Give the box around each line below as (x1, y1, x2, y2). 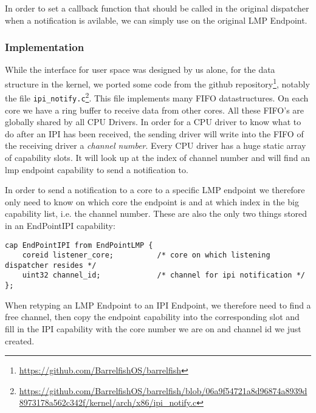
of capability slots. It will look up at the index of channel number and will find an (5, 151, 310, 163)
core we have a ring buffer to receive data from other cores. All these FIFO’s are (5, 103, 304, 116)
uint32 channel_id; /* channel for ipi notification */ (22, 271, 305, 280)
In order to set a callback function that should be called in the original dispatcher (5, 2, 309, 14)
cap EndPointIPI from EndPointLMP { (5, 241, 153, 250)
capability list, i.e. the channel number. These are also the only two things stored (5, 207, 307, 220)
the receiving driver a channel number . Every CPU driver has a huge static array (5, 139, 306, 152)
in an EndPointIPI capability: (5, 219, 115, 231)
